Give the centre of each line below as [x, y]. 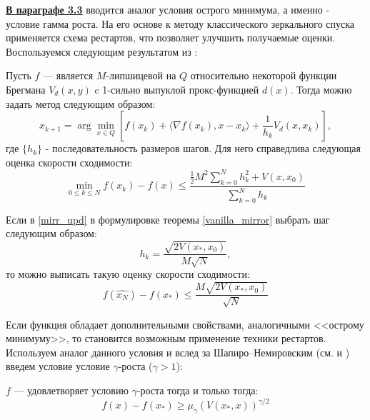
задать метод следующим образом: [81, 103]
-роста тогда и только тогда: [197, 390]
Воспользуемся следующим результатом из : [102, 51]
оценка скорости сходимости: [69, 162]
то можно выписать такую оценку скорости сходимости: [128, 273]
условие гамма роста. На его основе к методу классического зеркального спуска [180, 23]
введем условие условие [58, 366]
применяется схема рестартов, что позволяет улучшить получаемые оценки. [171, 37]
